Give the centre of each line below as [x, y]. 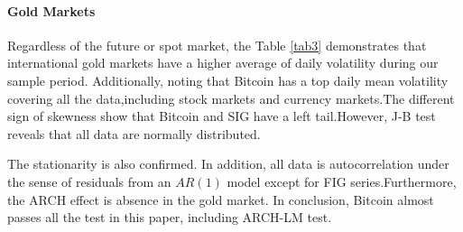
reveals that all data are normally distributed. [134, 133]
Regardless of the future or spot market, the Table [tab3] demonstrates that [217, 45]
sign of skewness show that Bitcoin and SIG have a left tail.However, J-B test [222, 116]
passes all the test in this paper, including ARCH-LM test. [170, 217]
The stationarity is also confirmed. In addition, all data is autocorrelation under [228, 164]
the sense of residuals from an [89, 181]
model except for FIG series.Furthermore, [342, 181]
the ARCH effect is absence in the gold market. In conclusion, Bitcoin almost [221, 199]
